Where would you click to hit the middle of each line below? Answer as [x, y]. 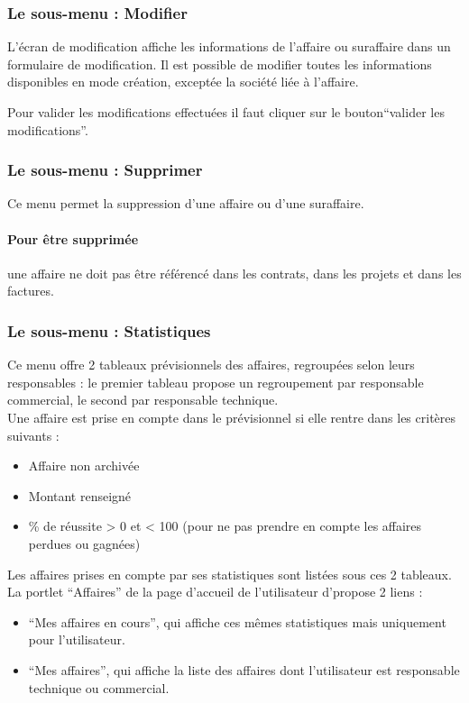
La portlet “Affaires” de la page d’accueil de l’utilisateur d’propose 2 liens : [215, 592]
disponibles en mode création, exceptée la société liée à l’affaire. [183, 82]
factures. [31, 291]
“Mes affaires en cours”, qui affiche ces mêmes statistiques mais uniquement [237, 621]
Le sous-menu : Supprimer [105, 170]
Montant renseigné [80, 495]
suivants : [33, 435]
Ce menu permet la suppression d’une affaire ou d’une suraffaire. [186, 203]
